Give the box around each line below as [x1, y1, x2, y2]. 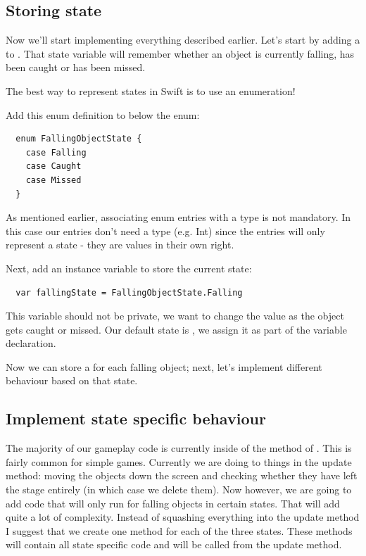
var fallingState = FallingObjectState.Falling [15, 287, 243, 298]
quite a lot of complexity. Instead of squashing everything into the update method [6, 510, 360, 524]
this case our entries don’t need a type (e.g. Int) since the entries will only [6, 223, 325, 238]
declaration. [6, 336, 56, 350]
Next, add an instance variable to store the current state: [6, 260, 252, 275]
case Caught [25, 161, 82, 172]
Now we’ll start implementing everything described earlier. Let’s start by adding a [6, 32, 360, 47]
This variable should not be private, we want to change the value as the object [6, 308, 344, 323]
